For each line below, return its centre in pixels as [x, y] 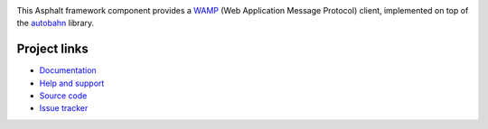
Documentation [68, 70]
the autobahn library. [56, 23]
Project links [53, 49]
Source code [63, 96]
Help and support [72, 83]
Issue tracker [64, 108]
